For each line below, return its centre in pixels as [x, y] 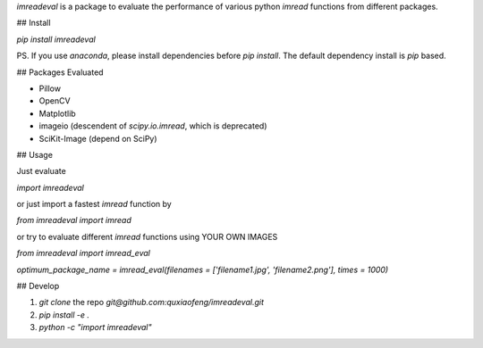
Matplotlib [57, 113]
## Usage [35, 154]
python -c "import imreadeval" [95, 327]
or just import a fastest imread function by [94, 204]
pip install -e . [64, 315]
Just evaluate [41, 171]
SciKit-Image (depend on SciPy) [98, 138]
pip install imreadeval [56, 39]
